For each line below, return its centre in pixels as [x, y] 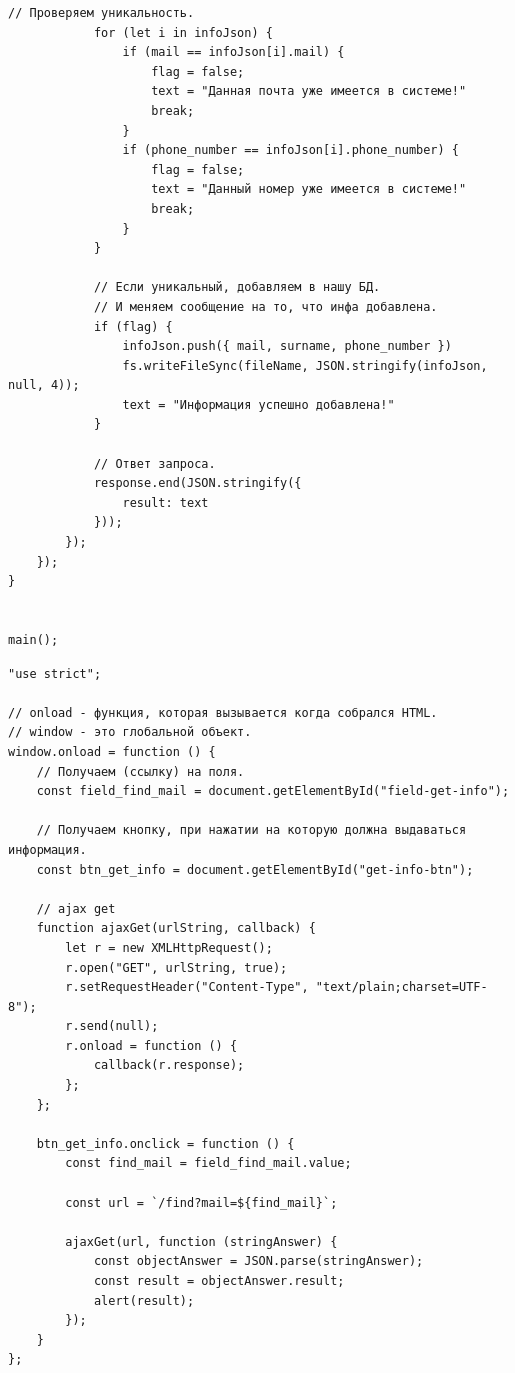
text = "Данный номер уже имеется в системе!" [309, 189]
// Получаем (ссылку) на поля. [140, 771]
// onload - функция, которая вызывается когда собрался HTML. [223, 712]
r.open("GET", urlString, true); [176, 967]
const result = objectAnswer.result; [219, 1281]
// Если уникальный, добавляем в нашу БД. [237, 287]
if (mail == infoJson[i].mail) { [233, 52]
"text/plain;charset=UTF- [401, 987]
